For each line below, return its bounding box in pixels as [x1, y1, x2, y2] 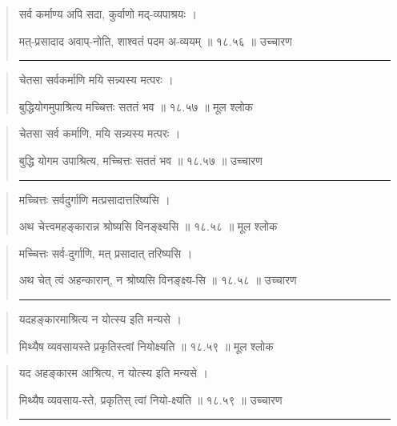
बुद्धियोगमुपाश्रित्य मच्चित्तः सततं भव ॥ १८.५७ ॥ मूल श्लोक [18, 98, 254, 115]
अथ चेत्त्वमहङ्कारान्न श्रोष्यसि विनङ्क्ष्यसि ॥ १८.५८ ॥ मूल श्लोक [18, 218, 278, 235]
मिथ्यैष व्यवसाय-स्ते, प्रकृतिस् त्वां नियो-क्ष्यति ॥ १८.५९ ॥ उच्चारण [18, 391, 283, 408]
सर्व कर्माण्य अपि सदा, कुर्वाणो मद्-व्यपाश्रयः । [18, 6, 197, 22]
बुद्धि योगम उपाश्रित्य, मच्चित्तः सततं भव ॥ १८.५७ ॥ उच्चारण [18, 151, 263, 168]
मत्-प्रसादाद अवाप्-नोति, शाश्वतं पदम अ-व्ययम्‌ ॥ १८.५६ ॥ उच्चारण [18, 32, 292, 49]
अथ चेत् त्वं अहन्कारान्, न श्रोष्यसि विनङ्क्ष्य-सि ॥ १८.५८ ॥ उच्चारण [18, 271, 297, 288]
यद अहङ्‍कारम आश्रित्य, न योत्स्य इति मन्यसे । [18, 364, 208, 381]
